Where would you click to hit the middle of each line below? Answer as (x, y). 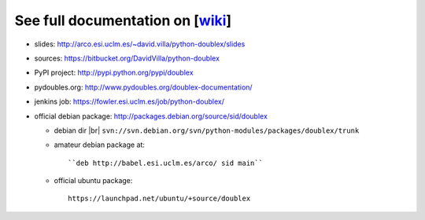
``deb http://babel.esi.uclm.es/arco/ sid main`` (166, 163)
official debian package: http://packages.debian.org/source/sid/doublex (151, 116)
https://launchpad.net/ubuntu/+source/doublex (159, 199)
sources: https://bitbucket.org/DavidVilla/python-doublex (127, 58)
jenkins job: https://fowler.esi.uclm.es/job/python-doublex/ (129, 101)
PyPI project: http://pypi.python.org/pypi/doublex (114, 73)
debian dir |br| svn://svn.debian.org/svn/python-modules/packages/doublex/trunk (207, 130)
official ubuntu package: (93, 181)
